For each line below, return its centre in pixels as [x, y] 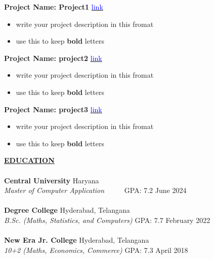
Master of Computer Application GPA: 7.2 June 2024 [95, 190]
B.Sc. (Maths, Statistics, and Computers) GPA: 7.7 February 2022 [107, 220]
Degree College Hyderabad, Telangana [67, 210]
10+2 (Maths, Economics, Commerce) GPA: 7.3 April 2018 [96, 250]
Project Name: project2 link [53, 58]
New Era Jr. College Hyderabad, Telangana [77, 240]
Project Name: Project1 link [54, 7]
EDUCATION [29, 160]
